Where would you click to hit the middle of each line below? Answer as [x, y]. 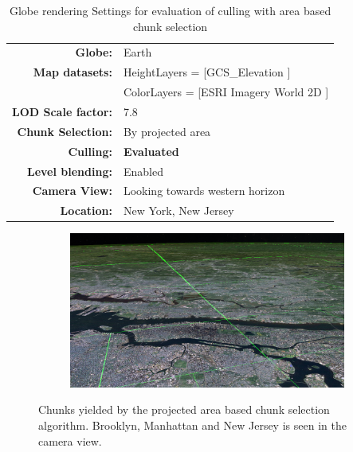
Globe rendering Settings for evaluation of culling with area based [170, 10]
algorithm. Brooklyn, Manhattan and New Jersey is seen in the [192, 425]
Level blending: [70, 171]
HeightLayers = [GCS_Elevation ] [207, 72]
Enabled [143, 171]
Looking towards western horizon [204, 191]
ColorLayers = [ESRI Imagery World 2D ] [226, 92]
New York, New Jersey [178, 210]
